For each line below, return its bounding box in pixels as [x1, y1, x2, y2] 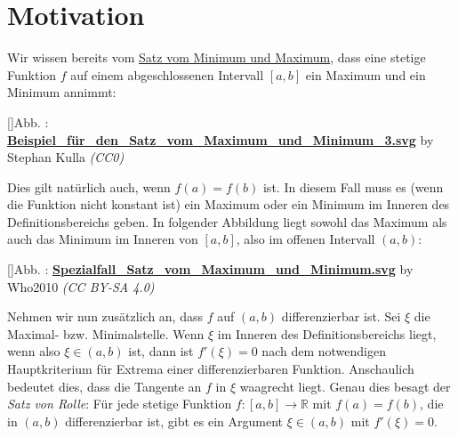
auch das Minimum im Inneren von [7, 230, 198, 248]
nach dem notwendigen [261, 342, 386, 360]
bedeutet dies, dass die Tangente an [7, 376, 202, 395]
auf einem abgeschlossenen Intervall [70, 65, 264, 84]
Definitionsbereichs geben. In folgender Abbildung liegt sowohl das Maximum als [7, 212, 447, 231]
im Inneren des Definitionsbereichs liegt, [217, 324, 437, 343]
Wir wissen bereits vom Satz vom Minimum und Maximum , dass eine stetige [7, 48, 426, 67]
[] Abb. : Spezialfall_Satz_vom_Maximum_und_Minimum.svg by [7, 260, 414, 279]
